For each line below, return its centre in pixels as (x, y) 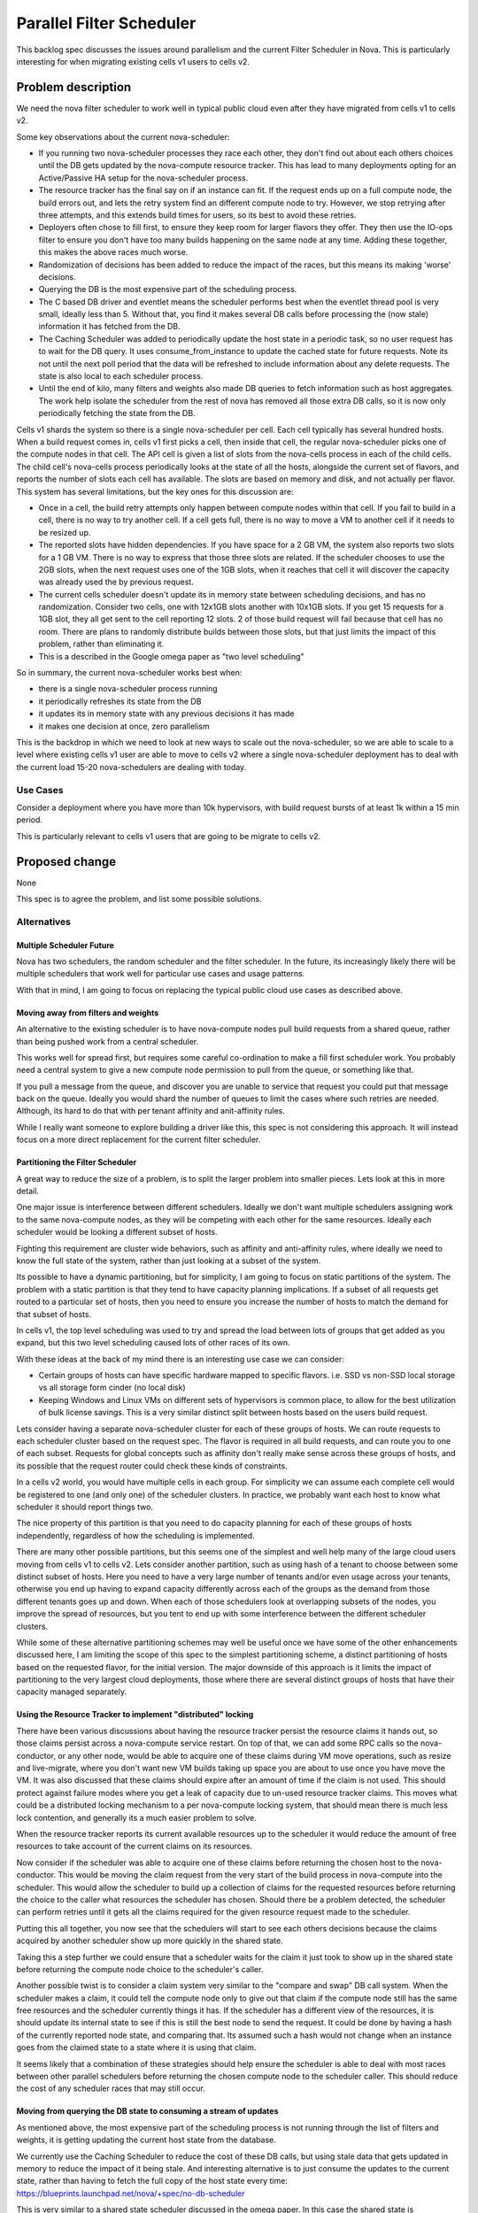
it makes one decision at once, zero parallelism (124, 726)
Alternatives (43, 921)
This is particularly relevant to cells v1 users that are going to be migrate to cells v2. (169, 836)
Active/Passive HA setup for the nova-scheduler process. (143, 178)
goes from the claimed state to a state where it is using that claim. (136, 2047)
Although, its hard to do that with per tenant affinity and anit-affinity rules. (150, 1111)
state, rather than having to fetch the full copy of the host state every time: (152, 2181)
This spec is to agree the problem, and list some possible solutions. (139, 898)
